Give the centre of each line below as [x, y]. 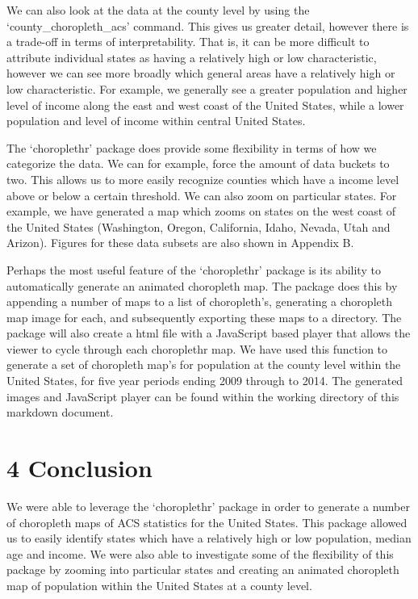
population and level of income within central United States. [156, 121]
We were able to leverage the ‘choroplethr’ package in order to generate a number [208, 506]
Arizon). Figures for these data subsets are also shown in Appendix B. [180, 243]
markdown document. [60, 412]
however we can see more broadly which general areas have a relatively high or [201, 73]
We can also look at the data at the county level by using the [158, 10]
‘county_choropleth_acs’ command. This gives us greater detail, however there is [208, 25]
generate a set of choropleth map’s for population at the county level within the [204, 364]
